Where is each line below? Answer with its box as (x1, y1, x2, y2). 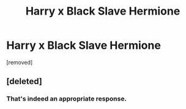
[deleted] (6, 76, 43, 86)
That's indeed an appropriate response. (6, 94, 127, 103)
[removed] (6, 58, 33, 66)
